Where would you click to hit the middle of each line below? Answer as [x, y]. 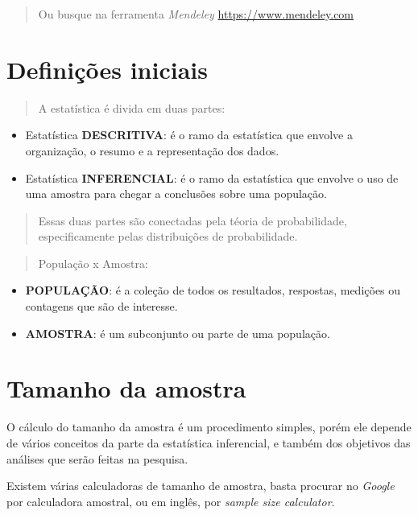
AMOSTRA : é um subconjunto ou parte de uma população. [178, 333]
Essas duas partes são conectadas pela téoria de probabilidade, [192, 220]
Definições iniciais [107, 69]
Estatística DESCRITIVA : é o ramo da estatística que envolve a [189, 135]
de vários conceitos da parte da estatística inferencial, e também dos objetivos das [209, 442]
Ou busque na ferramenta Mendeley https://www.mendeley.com [196, 14]
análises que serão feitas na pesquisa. [97, 458]
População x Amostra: [93, 263]
